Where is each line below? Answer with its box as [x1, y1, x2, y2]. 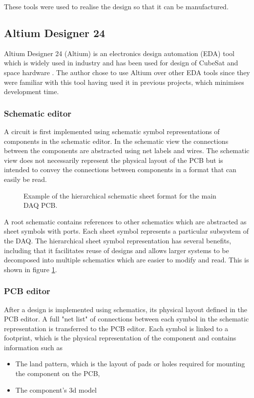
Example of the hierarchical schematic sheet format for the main [23, 190, 216, 200]
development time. [4, 86, 59, 97]
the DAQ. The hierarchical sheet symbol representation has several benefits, [4, 235, 232, 245]
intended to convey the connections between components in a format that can [4, 164, 236, 175]
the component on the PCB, [15, 368, 100, 378]
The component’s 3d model [15, 384, 97, 395]
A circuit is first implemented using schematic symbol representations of [4, 126, 220, 136]
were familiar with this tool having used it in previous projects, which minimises [4, 77, 244, 87]
